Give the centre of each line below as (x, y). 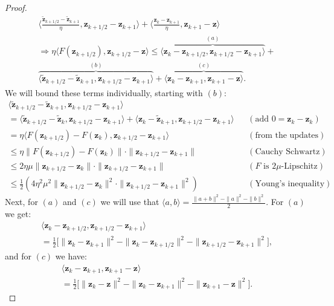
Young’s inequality (290, 184)
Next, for (21, 202)
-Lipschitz (299, 166)
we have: (71, 256)
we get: (18, 213)
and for (18, 256)
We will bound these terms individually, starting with (104, 92)
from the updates (287, 135)
